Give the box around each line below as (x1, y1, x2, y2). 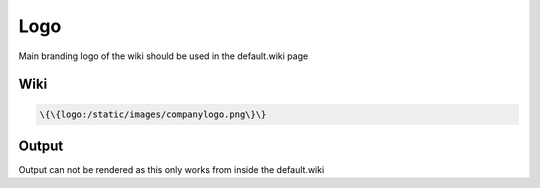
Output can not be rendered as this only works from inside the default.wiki (18, 164, 325, 176)
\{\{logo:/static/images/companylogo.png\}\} (39, 108, 267, 120)
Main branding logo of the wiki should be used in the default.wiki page (18, 50, 309, 62)
